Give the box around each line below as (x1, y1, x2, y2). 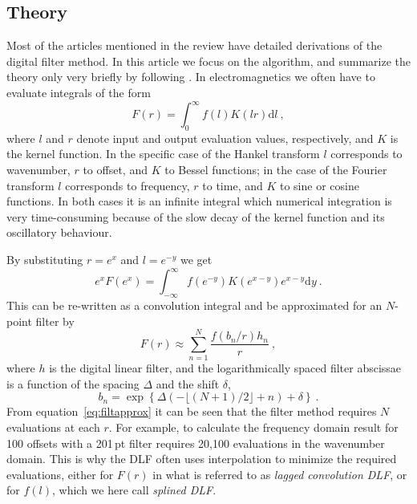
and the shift (156, 375, 220, 392)
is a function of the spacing (6, 375, 140, 392)
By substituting (6, 251, 83, 268)
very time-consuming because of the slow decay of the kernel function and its (6, 208, 385, 225)
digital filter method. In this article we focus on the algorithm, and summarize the (6, 52, 411, 69)
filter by (35, 312, 75, 329)
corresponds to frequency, (65, 177, 190, 193)
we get (180, 251, 213, 268)
